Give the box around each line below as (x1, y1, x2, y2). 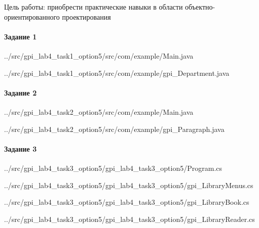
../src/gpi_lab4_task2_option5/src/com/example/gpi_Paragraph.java (4, 123, 225, 134)
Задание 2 (4, 87, 37, 98)
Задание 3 (4, 143, 37, 154)
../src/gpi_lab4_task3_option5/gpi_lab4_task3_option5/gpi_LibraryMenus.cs (4, 179, 253, 190)
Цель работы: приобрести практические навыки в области (4, 2, 183, 12)
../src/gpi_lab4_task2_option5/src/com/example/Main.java (4, 106, 194, 117)
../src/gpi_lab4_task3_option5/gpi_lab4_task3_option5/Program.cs (4, 162, 223, 173)
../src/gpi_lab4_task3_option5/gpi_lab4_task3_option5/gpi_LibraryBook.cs (4, 197, 249, 207)
